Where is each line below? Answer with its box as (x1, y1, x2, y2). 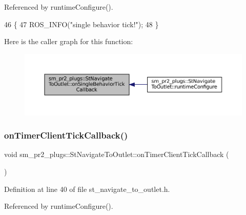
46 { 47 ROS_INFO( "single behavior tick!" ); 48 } (4, 18, 159, 29)
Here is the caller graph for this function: (4, 36, 133, 47)
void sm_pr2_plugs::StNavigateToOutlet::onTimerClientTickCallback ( (4, 149, 229, 160)
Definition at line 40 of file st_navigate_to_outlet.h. (4, 183, 170, 194)
